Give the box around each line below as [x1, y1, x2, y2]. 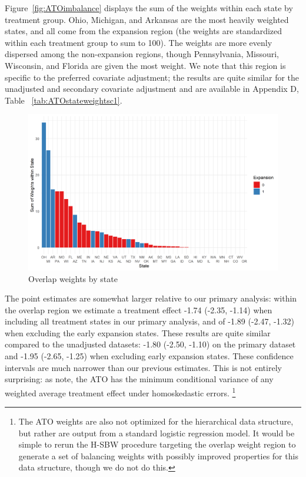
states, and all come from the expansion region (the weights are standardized [5, 25, 282, 37]
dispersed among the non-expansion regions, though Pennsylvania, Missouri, [5, 48, 280, 60]
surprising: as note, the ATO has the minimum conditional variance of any [5, 373, 274, 385]
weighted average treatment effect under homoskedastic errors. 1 [5, 385, 236, 399]
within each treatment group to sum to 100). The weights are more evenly [5, 36, 272, 48]
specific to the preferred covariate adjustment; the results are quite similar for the [5, 71, 300, 83]
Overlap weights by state [28, 272, 118, 284]
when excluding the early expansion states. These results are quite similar [5, 326, 271, 339]
